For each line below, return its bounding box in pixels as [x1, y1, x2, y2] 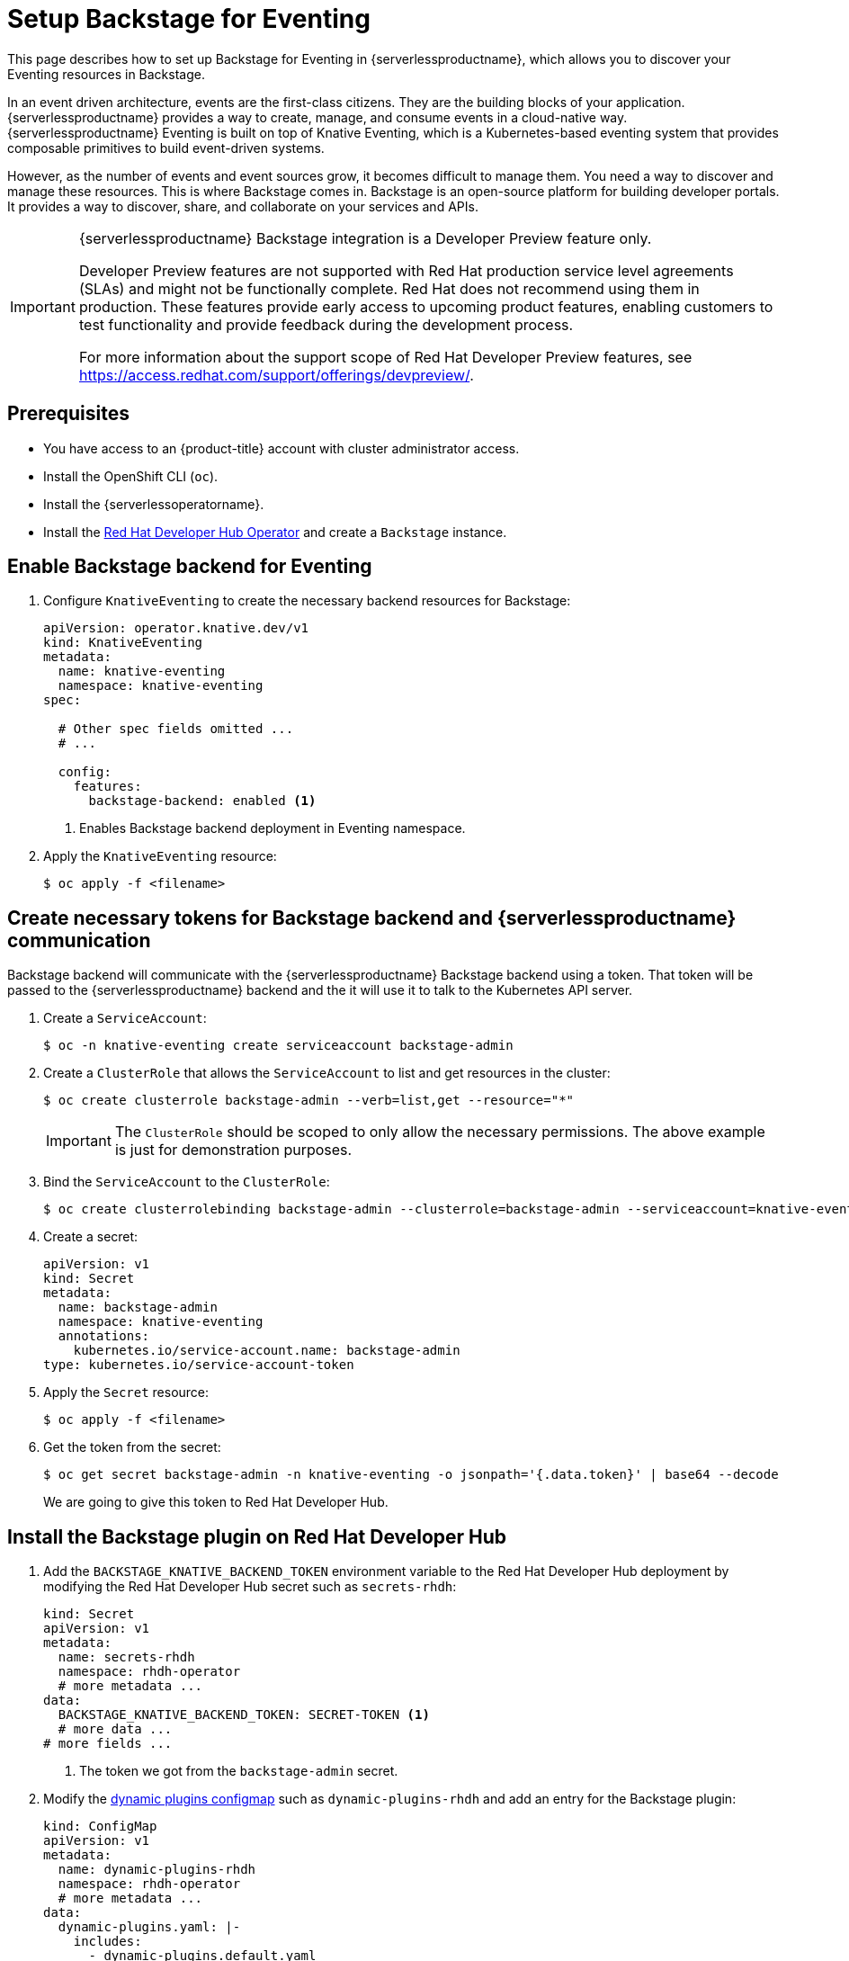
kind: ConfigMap [43, 1819, 157, 1834]
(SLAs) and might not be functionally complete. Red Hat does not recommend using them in [78, 279, 700, 298]
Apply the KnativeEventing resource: [43, 848, 277, 864]
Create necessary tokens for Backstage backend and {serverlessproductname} [7, 906, 737, 929]
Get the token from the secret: [43, 1439, 221, 1455]
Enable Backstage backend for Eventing [7, 555, 372, 578]
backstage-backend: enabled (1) [88, 793, 317, 809]
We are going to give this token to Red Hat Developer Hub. [43, 1494, 389, 1510]
